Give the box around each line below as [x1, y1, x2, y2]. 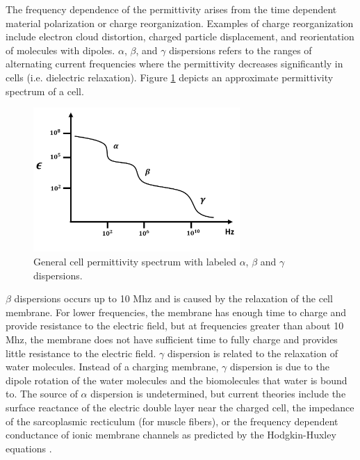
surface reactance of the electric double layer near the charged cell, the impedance [6, 400, 354, 414]
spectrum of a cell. [6, 83, 84, 98]
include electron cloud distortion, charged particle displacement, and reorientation [6, 29, 354, 44]
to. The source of [6, 386, 78, 401]
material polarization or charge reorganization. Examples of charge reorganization [6, 15, 354, 30]
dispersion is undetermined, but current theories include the [90, 386, 346, 401]
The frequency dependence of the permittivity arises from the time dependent [6, 2, 337, 16]
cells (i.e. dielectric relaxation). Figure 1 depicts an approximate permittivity [6, 69, 334, 84]
